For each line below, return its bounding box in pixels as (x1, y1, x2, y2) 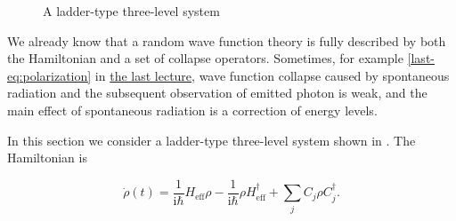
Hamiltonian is (7, 148, 87, 167)
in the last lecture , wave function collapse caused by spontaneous (94, 66, 450, 84)
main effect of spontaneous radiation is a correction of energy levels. (7, 100, 378, 119)
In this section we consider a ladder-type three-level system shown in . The (7, 130, 416, 149)
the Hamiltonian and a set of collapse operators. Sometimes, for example (7, 49, 403, 67)
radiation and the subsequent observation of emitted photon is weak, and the (7, 83, 427, 102)
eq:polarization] (7, 66, 92, 84)
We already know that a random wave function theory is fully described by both (7, 31, 446, 50)
